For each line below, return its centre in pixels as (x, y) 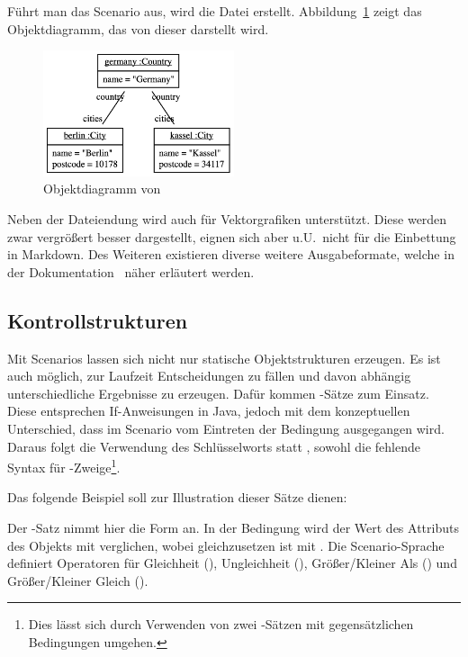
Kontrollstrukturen (98, 320)
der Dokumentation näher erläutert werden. (131, 271)
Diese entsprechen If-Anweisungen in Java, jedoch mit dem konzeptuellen (209, 411)
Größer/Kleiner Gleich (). (78, 580)
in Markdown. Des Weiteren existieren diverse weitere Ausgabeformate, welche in (231, 254)
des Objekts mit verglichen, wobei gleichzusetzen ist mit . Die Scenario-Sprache (226, 545)
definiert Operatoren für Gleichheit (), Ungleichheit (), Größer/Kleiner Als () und (232, 563)
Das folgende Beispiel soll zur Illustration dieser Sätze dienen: (177, 497)
